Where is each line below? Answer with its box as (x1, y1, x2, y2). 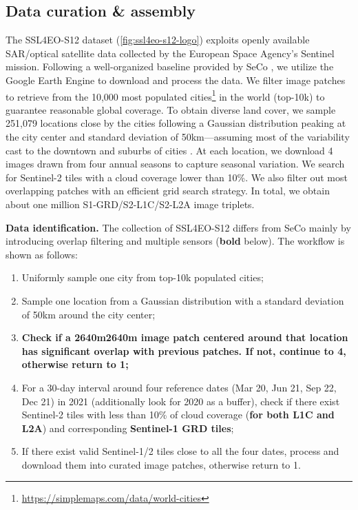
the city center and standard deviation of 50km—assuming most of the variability (6, 130, 350, 144)
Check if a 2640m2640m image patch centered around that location (21, 330, 348, 345)
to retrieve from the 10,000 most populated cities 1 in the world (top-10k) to (6, 87, 325, 103)
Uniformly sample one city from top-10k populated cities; (21, 270, 264, 285)
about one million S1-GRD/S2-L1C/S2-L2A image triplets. (6, 196, 255, 211)
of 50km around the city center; (21, 307, 156, 321)
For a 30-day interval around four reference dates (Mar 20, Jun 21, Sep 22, (21, 380, 337, 394)
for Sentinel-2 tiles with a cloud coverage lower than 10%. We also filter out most (6, 170, 348, 184)
